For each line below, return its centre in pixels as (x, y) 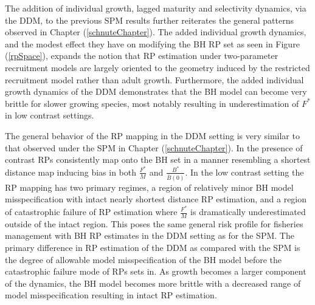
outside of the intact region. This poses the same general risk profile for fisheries (154, 223)
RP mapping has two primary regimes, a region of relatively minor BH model (149, 187)
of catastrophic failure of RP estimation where (91, 211)
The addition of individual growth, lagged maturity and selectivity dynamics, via (156, 8)
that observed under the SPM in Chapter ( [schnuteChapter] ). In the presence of (154, 147)
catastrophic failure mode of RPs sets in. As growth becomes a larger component (156, 271)
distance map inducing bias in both (71, 172)
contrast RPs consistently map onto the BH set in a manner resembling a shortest (158, 159)
